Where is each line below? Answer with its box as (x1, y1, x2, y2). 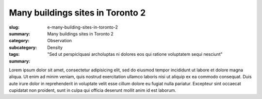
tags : (9, 51, 20, 57)
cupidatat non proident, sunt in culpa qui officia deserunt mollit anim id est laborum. (9, 87, 177, 93)
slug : (9, 24, 19, 30)
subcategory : (9, 44, 37, 50)
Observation (47, 38, 72, 44)
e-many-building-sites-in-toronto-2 (47, 24, 118, 30)
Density (47, 44, 63, 50)
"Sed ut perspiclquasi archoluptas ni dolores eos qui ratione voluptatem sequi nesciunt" (47, 51, 223, 57)
